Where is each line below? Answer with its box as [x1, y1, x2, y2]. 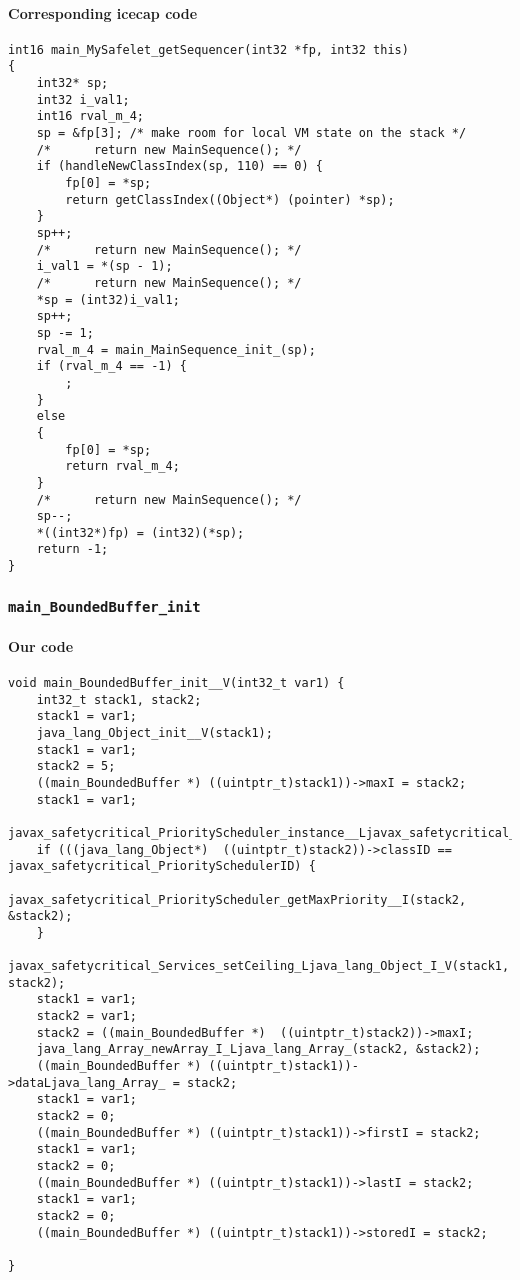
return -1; [36, 542, 109, 557]
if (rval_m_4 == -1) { [36, 359, 187, 374]
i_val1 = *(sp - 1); [36, 259, 173, 274]
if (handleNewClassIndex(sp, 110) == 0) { [36, 159, 323, 174]
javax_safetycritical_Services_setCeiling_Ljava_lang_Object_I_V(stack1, [8, 959, 510, 974]
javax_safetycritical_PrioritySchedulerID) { [8, 859, 316, 874]
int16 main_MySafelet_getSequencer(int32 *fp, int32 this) [8, 42, 409, 57]
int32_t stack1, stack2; [36, 692, 202, 707]
